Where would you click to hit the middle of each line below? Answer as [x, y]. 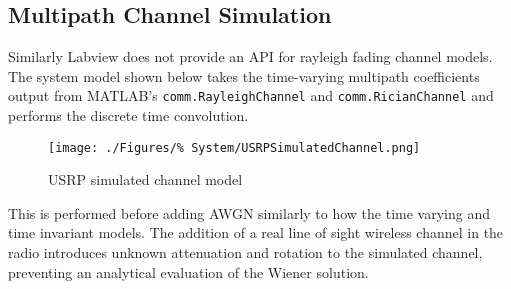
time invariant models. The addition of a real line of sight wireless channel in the [256, 232]
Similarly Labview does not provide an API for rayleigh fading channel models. [250, 56]
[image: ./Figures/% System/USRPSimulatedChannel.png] [234, 147]
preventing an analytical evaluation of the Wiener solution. [188, 271]
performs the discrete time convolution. [128, 115]
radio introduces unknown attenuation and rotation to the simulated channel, [245, 252]
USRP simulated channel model [145, 179]
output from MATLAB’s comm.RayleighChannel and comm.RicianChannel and [251, 95]
